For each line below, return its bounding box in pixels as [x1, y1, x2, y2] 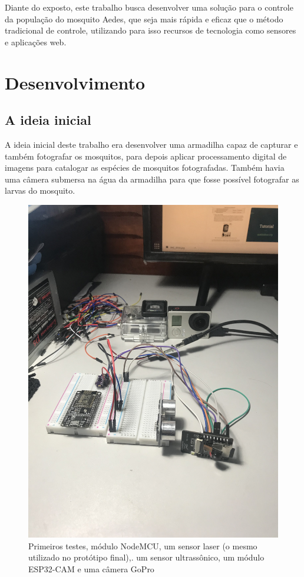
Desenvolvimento [5, 70, 146, 94]
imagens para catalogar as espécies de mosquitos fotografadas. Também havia [5, 161, 285, 174]
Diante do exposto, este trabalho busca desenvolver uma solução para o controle [5, 1, 293, 13]
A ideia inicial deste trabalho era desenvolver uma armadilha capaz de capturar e [5, 138, 298, 150]
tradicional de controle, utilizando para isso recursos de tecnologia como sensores [5, 24, 296, 37]
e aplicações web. [5, 35, 67, 48]
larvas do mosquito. [5, 184, 75, 197]
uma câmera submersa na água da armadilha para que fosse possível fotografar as [5, 173, 299, 185]
